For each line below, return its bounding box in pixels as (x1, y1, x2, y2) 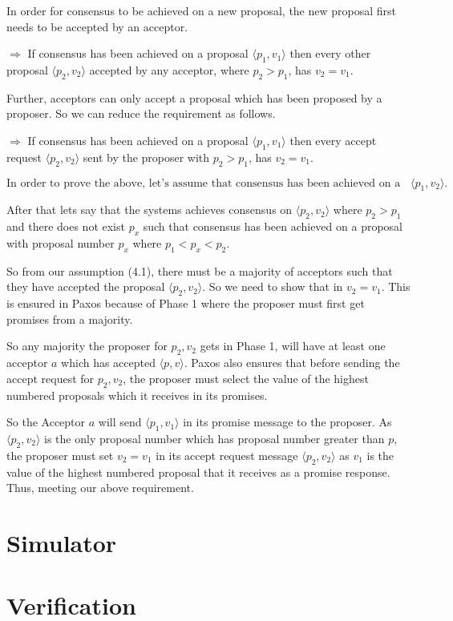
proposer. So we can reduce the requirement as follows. (6, 105, 276, 122)
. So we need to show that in (202, 278, 343, 295)
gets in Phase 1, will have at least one (200, 337, 386, 354)
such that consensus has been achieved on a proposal (143, 218, 402, 235)
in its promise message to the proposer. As (183, 413, 392, 430)
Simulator (6, 526, 117, 558)
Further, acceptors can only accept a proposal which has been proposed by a (6, 89, 382, 106)
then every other (289, 45, 371, 62)
